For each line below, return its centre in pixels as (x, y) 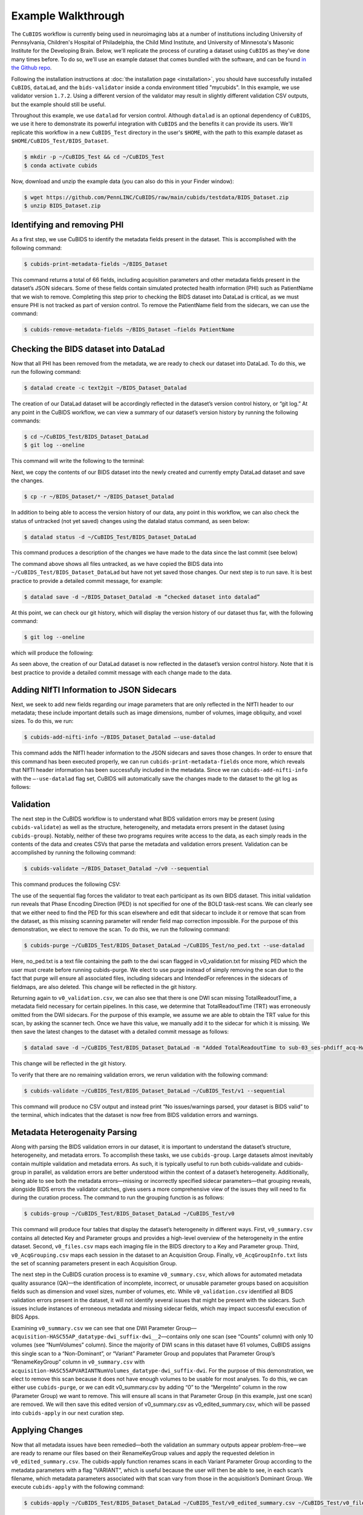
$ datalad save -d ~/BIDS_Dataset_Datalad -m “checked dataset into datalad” (142, 597)
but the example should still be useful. (58, 104)
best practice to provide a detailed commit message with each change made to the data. (122, 672)
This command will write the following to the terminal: (78, 461)
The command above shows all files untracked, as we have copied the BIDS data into (117, 564)
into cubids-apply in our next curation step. (68, 1413)
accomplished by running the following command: (74, 853)
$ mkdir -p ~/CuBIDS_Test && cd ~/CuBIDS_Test (94, 157)
